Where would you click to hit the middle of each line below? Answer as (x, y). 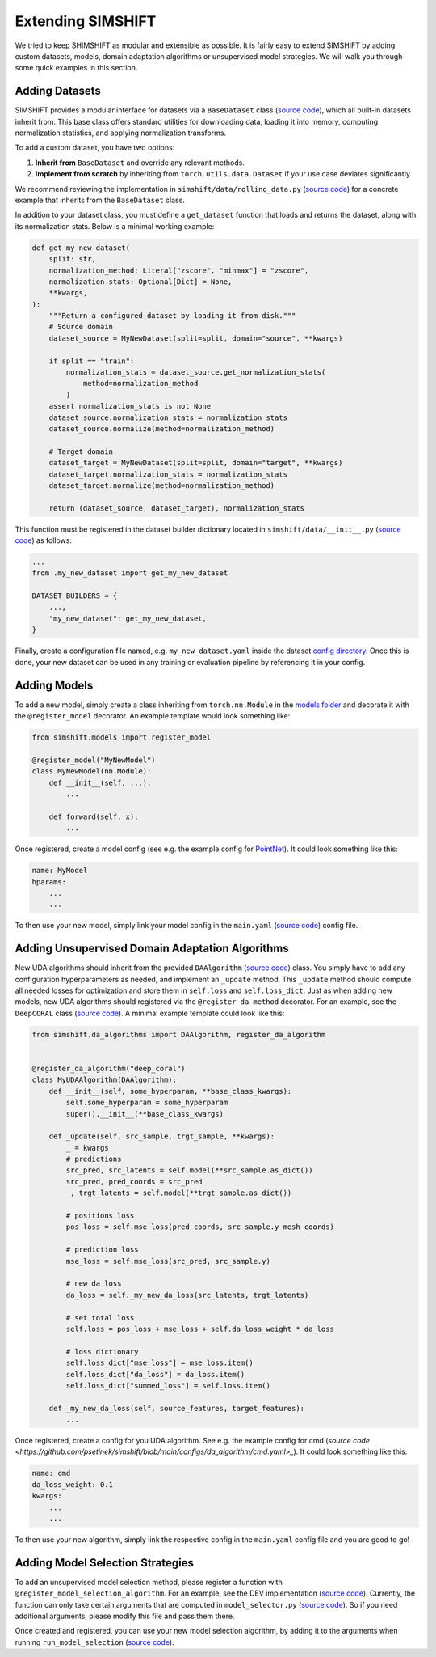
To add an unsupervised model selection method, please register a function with (149, 1582)
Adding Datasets (58, 91)
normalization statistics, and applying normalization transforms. (120, 133)
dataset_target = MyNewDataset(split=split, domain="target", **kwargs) (196, 463)
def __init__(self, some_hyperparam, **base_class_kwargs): (170, 1091)
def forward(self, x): (94, 816)
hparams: (49, 881)
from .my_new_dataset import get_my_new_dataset (130, 573)
